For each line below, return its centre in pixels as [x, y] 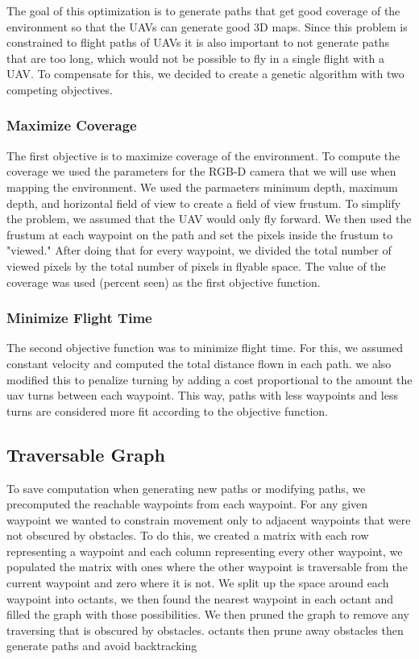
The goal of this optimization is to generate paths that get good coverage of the [203, 10]
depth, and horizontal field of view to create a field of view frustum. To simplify [204, 203]
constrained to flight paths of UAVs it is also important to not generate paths [198, 42]
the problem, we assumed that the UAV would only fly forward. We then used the [209, 219]
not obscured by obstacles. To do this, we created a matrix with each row [188, 535]
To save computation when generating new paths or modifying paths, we [186, 488]
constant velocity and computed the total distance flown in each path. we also [199, 363]
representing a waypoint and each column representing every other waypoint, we [205, 551]
